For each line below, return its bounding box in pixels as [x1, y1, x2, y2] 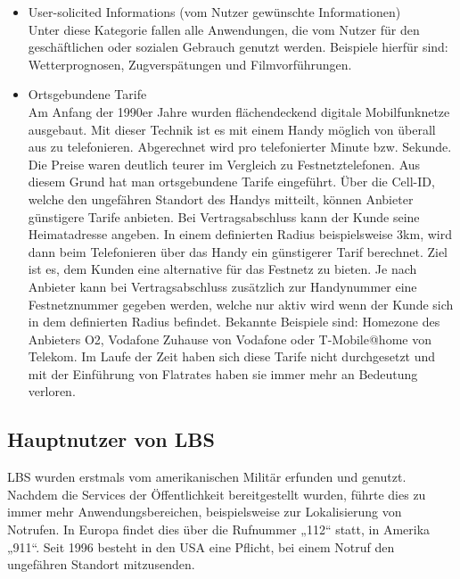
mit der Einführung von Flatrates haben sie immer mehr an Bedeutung [28, 364, 418, 383]
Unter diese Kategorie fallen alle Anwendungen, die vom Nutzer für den [28, 20, 420, 38]
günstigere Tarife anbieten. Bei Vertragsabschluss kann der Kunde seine [28, 207, 420, 226]
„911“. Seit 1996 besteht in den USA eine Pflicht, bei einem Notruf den [7, 537, 395, 556]
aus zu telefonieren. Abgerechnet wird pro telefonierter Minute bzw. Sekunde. [28, 137, 452, 156]
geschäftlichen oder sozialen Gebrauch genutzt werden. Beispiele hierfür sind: [28, 37, 448, 56]
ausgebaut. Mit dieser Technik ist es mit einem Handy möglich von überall [28, 120, 436, 138]
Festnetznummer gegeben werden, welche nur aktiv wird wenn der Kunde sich [28, 294, 454, 313]
